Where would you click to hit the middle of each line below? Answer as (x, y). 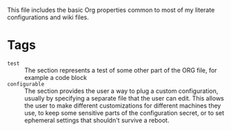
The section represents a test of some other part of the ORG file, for (121, 70)
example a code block (56, 77)
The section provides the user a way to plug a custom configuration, (121, 91)
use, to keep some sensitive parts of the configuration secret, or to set (124, 112)
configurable (26, 84)
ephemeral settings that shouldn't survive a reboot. (97, 120)
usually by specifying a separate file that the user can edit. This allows (124, 98)
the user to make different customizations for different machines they (123, 105)
